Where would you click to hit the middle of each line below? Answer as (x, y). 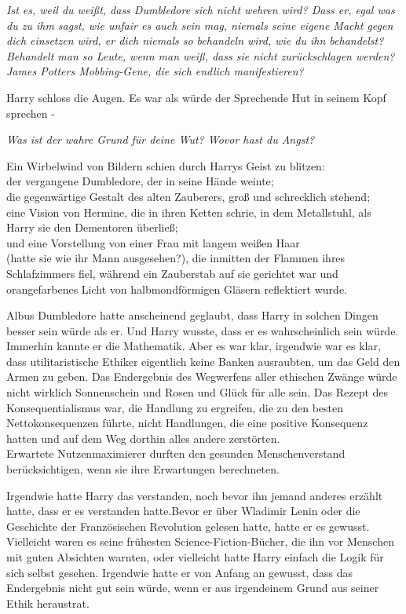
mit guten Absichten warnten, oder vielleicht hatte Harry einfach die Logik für (195, 557)
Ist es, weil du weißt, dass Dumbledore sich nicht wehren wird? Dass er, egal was (201, 9)
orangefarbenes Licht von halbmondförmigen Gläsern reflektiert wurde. (177, 289)
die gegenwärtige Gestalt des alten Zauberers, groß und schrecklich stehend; (188, 196)
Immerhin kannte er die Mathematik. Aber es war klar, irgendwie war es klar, (194, 346)
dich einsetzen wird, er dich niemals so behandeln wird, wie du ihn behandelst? (195, 40)
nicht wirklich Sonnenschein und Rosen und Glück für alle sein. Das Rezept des (198, 392)
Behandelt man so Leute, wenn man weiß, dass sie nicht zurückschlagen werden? (201, 55)
